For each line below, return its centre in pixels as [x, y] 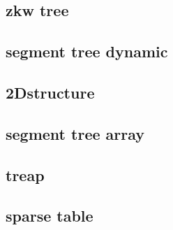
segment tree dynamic [87, 51]
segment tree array [75, 133]
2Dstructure [50, 92]
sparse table [50, 216]
